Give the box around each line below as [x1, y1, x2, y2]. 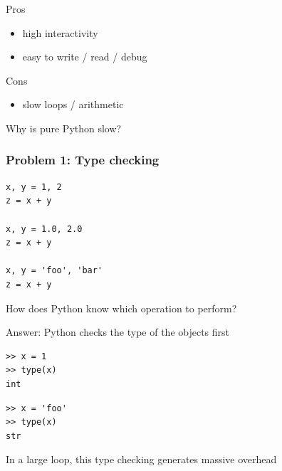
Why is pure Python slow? [6, 120, 122, 135]
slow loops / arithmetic [22, 97, 124, 112]
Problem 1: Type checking [6, 151, 160, 169]
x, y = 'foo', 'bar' [6, 265, 103, 276]
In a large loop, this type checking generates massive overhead [6, 452, 277, 467]
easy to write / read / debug [22, 49, 147, 64]
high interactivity [22, 25, 98, 40]
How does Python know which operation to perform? [6, 300, 237, 315]
